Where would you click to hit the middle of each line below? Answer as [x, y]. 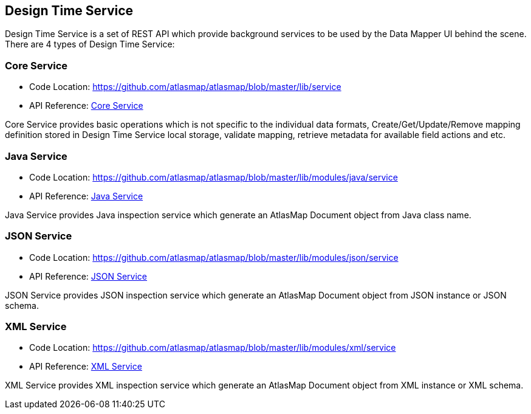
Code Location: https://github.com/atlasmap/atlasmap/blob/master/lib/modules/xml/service [213, 348]
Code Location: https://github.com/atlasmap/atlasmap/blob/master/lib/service [185, 87]
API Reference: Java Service [86, 196]
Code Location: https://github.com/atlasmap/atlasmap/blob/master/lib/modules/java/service [214, 177]
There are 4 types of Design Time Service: [90, 44]
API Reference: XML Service [86, 367]
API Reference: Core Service [86, 106]
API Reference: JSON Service [88, 276]
